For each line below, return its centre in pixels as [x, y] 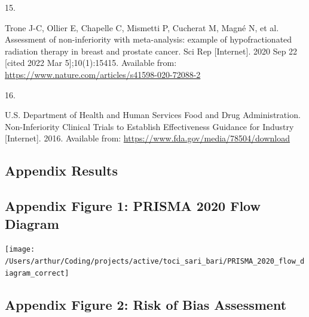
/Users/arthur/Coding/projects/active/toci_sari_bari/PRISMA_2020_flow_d [155, 261]
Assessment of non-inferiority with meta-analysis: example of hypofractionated [149, 39]
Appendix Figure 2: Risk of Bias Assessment [146, 304]
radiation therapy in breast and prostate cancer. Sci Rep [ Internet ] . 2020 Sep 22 [151, 51]
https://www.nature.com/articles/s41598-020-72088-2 [103, 74]
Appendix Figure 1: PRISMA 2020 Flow [133, 206]
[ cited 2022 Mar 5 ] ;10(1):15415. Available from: [91, 63]
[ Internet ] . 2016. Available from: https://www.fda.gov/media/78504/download [148, 138]
